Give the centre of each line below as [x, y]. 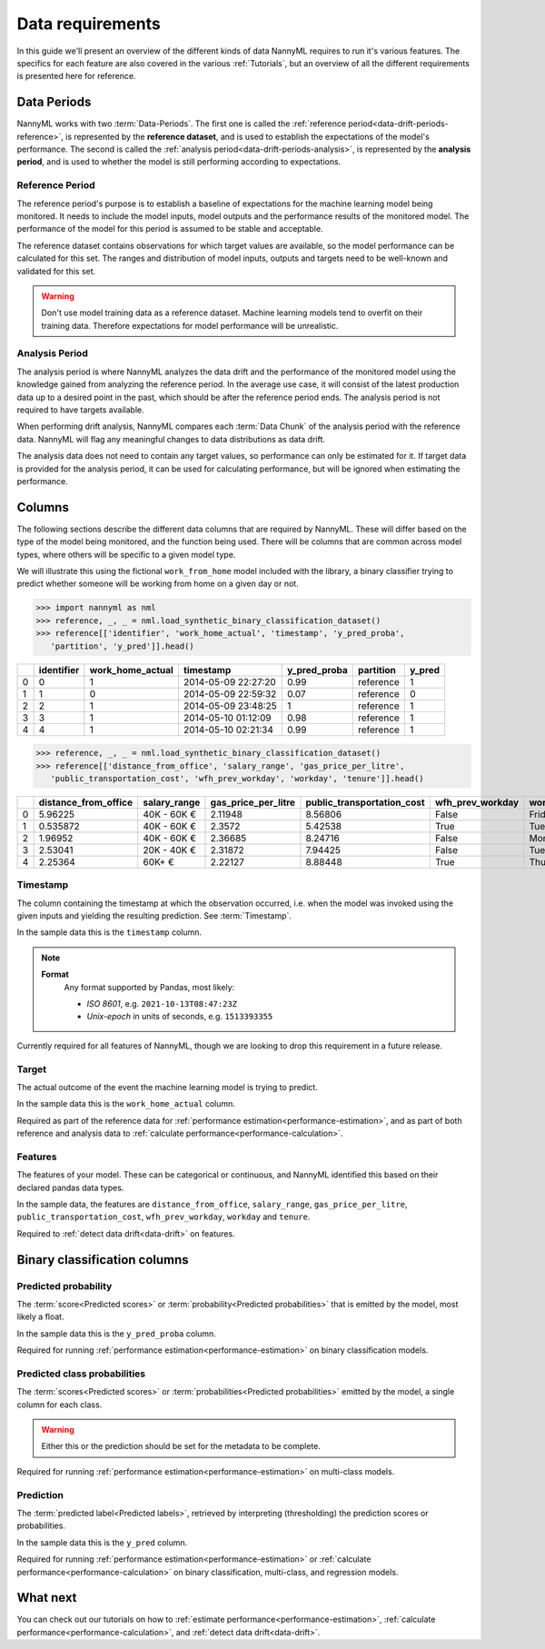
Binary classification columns [103, 1260]
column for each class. [59, 1405]
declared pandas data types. [70, 1187]
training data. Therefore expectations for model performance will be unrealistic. [190, 325]
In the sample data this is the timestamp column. [109, 932]
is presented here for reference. [76, 76]
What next [47, 1598]
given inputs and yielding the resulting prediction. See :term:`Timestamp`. [154, 916]
